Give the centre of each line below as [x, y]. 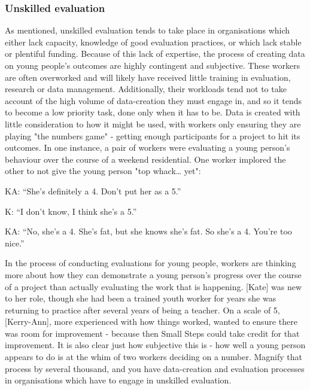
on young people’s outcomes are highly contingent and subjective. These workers [153, 65]
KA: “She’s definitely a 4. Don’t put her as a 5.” [93, 191]
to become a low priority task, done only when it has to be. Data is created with [153, 112]
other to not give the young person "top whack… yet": [103, 171]
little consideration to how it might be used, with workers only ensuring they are [153, 124]
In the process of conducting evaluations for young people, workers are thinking [151, 263]
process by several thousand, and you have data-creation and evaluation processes [155, 368]
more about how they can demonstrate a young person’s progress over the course [153, 274]
